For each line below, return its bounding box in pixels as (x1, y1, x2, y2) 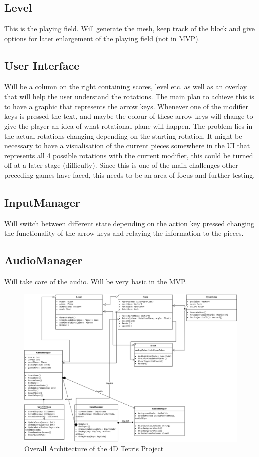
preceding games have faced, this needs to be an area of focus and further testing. (4, 169, 255, 180)
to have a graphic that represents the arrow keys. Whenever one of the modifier (4, 101, 248, 111)
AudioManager (4, 252, 83, 268)
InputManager (4, 194, 80, 210)
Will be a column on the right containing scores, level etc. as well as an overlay (4, 81, 247, 92)
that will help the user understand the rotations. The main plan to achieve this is (4, 91, 254, 102)
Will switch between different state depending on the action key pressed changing (4, 218, 254, 228)
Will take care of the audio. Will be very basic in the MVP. (4, 276, 187, 287)
